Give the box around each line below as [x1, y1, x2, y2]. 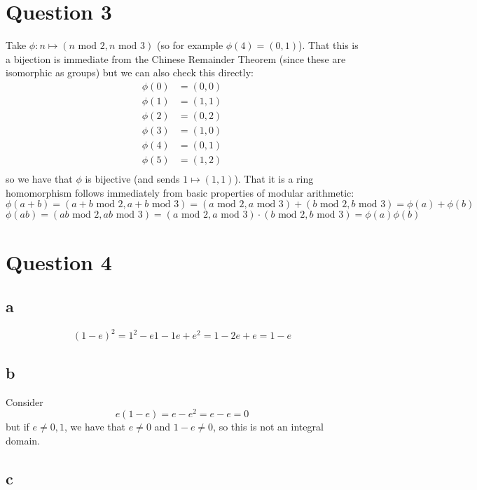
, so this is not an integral [213, 419, 324, 434]
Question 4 [6, 247, 112, 276]
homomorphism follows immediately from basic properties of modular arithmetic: [6, 185, 354, 199]
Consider [6, 394, 43, 409]
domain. [6, 433, 41, 447]
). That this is [298, 38, 359, 52]
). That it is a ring [234, 171, 314, 186]
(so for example [156, 38, 223, 52]
